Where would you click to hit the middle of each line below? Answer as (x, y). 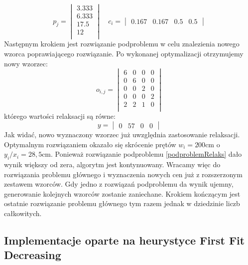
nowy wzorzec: (26, 63)
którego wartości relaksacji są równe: (60, 116)
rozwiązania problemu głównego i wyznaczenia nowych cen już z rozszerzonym (123, 174)
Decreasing (33, 255)
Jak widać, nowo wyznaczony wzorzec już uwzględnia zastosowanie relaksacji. (122, 134)
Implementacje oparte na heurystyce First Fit (124, 240)
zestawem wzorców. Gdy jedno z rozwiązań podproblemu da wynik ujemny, (119, 184)
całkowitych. (23, 213)
